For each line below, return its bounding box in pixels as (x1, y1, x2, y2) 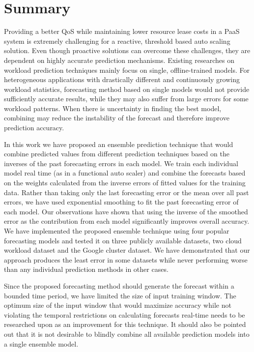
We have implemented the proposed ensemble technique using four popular (4, 226, 229, 235)
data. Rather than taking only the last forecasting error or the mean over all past (4, 187, 249, 197)
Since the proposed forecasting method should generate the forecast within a (4, 280, 234, 291)
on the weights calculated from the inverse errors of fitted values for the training (4, 177, 246, 188)
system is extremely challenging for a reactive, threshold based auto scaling (4, 35, 230, 46)
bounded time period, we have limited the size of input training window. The (4, 290, 236, 300)
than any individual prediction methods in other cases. (4, 264, 169, 274)
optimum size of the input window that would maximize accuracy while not (4, 300, 231, 310)
